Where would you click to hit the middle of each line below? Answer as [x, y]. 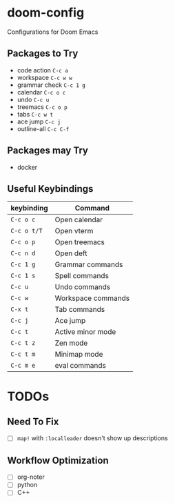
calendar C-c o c [41, 92]
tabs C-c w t [35, 114]
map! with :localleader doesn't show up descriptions [92, 438]
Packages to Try [43, 53]
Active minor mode [85, 332]
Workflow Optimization [58, 460]
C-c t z [23, 343]
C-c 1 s [23, 276]
